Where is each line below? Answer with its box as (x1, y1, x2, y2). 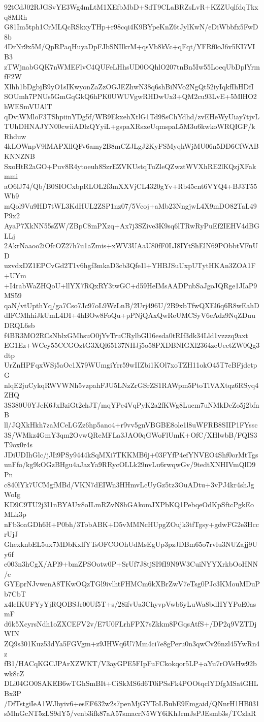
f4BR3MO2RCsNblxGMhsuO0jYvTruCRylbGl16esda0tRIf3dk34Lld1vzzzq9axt (4, 330, 248, 340)
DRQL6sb (4, 320, 35, 330)
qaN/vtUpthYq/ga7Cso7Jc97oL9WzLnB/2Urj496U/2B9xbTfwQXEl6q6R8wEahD (4, 300, 259, 310)
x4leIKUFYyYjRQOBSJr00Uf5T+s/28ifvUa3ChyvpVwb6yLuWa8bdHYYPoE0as (4, 598, 256, 609)
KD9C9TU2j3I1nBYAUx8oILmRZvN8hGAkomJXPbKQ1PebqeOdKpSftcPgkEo (4, 499, 254, 509)
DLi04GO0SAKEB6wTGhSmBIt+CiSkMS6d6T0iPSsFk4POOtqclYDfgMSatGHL (4, 678, 258, 688)
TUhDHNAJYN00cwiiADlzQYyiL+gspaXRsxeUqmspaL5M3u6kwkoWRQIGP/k (4, 121, 255, 132)
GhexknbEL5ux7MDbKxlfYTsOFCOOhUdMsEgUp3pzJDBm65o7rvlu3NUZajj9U (4, 539, 257, 549)
